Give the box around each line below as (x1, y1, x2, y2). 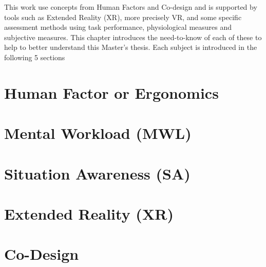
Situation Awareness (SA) (4, 163, 191, 184)
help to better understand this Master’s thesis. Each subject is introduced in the (4, 42, 257, 52)
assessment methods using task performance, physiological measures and (4, 22, 232, 32)
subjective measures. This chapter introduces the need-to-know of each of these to (4, 31, 262, 42)
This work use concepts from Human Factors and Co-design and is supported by (4, 2, 257, 12)
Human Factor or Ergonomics (4, 82, 219, 103)
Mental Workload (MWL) (4, 122, 192, 144)
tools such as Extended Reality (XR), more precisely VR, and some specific (4, 11, 242, 22)
